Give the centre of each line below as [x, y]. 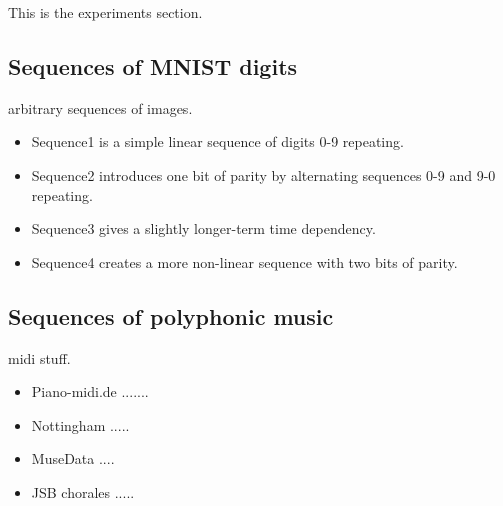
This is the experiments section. [105, 12]
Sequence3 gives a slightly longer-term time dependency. [203, 228]
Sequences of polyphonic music [171, 315]
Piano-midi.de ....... [90, 391]
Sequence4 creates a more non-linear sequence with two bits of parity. [244, 261]
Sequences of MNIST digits [153, 65]
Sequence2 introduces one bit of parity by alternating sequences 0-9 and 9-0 [263, 174]
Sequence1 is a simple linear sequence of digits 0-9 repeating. [217, 141]
